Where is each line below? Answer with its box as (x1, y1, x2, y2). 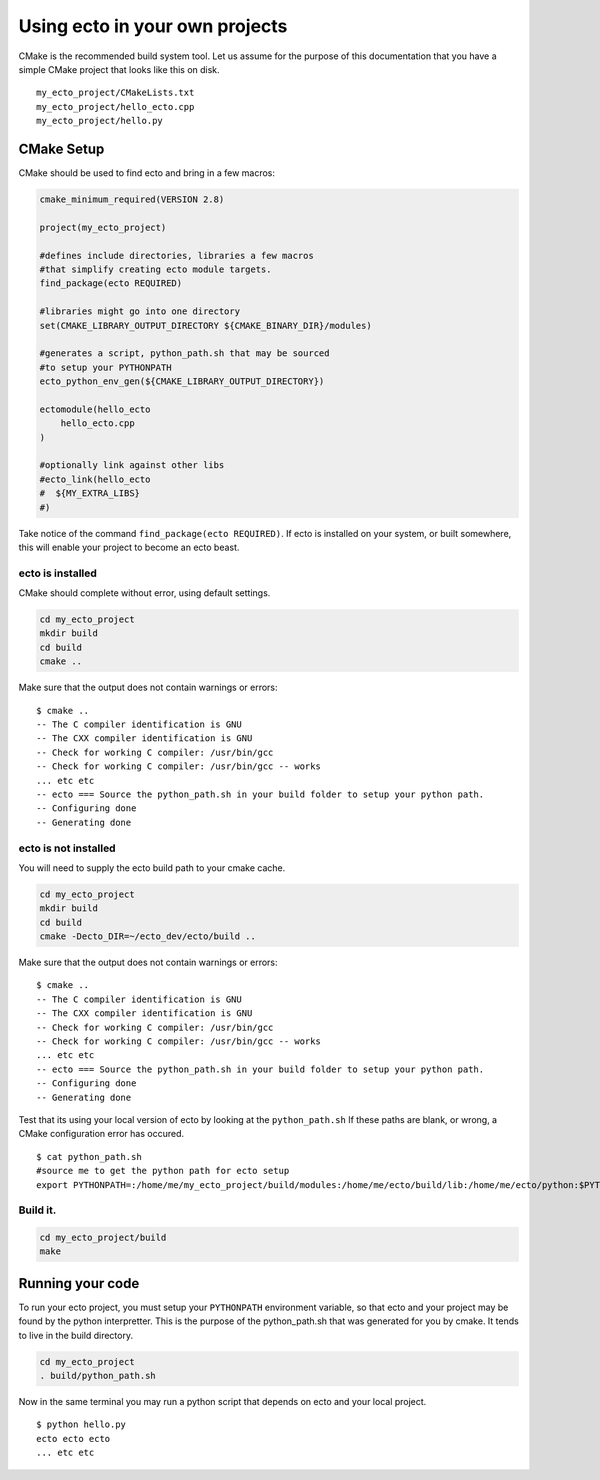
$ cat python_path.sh (36, 1151, 142, 1162)
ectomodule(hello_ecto (39, 403, 151, 415)
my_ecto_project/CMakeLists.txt (36, 87, 195, 99)
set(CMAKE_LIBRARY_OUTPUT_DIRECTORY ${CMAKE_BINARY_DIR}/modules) (39, 320, 372, 331)
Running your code (18, 1275, 140, 1292)
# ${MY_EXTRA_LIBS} (39, 488, 140, 499)
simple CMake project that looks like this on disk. (18, 63, 220, 75)
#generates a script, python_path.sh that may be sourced (39, 348, 330, 359)
